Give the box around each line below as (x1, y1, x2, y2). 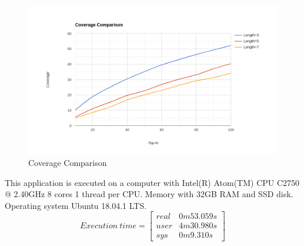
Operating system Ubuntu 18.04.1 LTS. (5, 199, 147, 211)
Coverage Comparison (28, 156, 107, 168)
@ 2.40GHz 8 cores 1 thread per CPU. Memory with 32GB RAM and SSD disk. (5, 188, 293, 200)
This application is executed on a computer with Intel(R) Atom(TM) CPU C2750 (5, 176, 300, 188)
